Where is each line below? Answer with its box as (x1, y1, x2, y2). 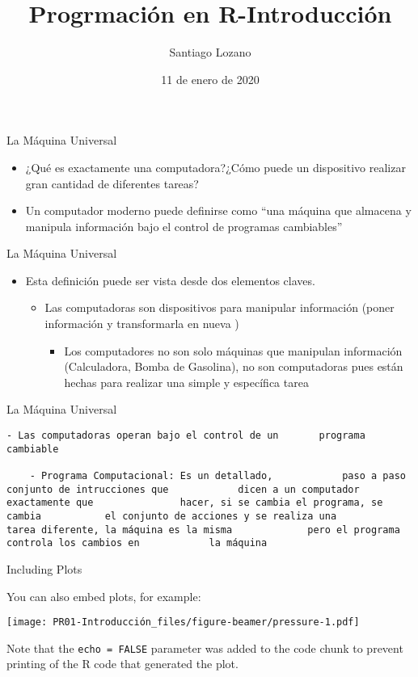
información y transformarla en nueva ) (44, 315, 239, 332)
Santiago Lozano (169, 44, 251, 61)
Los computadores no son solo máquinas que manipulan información (64, 342, 403, 359)
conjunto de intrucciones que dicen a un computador (6, 483, 360, 495)
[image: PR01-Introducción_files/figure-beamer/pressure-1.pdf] (6, 616, 360, 629)
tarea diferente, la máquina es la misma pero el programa (6, 524, 400, 536)
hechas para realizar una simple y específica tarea (64, 373, 309, 390)
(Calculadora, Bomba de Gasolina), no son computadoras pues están (64, 358, 403, 375)
